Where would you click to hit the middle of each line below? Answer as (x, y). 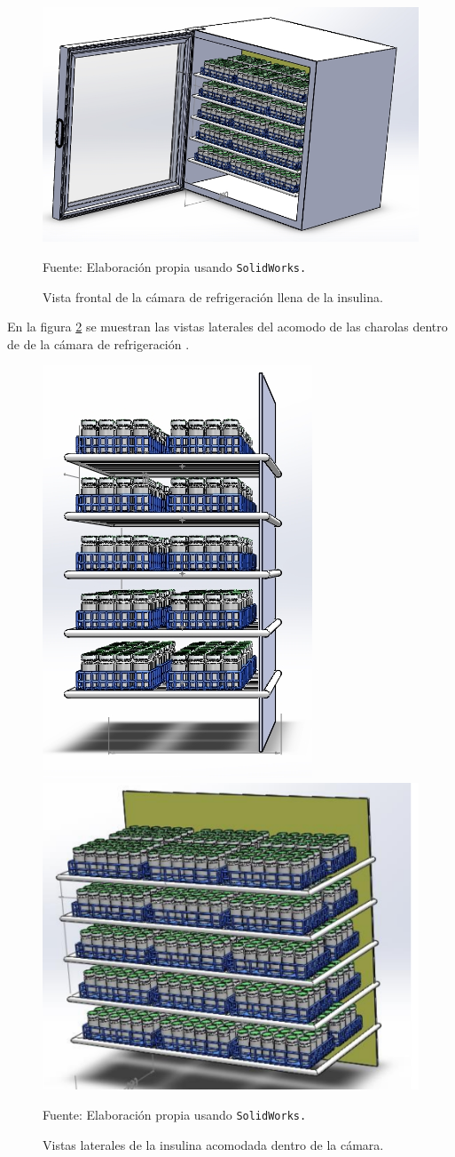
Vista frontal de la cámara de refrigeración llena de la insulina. (213, 296)
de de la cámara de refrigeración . (98, 343)
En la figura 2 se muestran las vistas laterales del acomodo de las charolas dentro (227, 327)
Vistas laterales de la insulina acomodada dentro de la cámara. (213, 1144)
